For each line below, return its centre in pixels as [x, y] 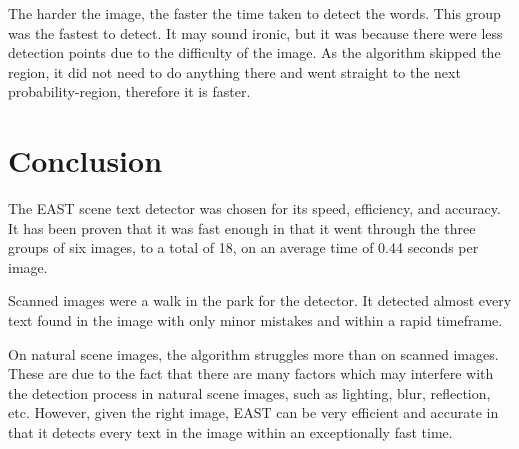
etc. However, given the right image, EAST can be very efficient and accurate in [253, 412]
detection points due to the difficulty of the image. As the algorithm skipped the [254, 52]
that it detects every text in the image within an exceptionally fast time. [230, 432]
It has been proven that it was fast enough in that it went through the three [242, 227]
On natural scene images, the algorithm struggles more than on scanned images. [253, 353]
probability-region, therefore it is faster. [129, 91]
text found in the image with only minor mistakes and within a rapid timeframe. [255, 320]
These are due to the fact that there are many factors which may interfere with [251, 373]
